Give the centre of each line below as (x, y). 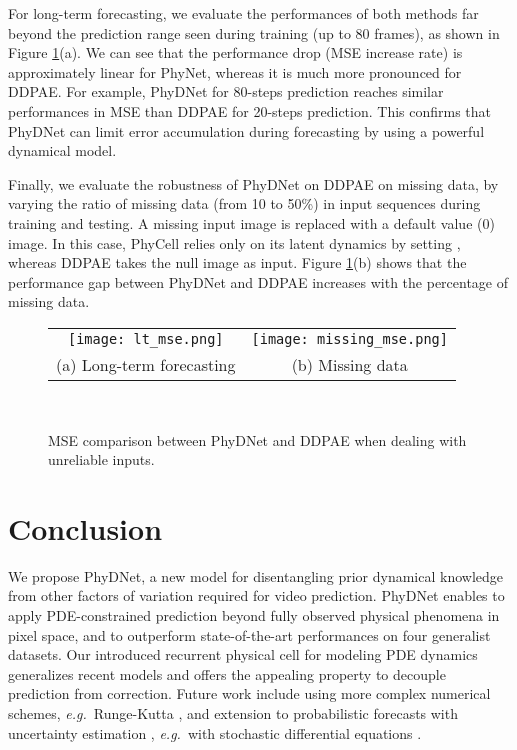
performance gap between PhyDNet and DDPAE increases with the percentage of (258, 281)
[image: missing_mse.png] (349, 338)
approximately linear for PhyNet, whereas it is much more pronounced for (235, 71)
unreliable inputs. (101, 459)
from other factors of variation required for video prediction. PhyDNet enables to (256, 595)
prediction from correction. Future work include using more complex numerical (249, 693)
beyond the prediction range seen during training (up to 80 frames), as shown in (254, 32)
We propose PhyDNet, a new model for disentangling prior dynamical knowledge (256, 575)
